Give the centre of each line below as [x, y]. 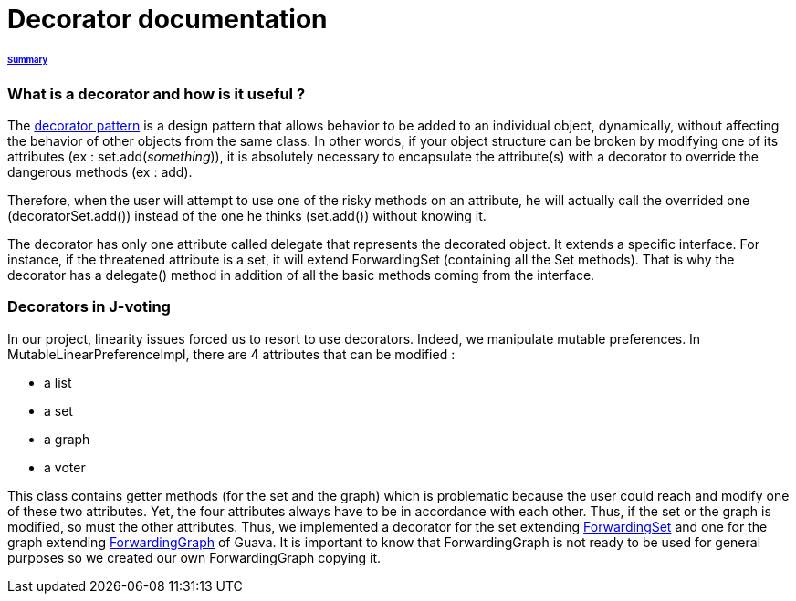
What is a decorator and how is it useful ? [157, 93]
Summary [28, 59]
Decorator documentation [168, 19]
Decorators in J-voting [89, 307]
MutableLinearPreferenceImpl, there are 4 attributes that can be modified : [231, 354]
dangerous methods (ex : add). [100, 172]
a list [58, 382]
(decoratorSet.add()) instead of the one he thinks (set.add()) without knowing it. [247, 216]
